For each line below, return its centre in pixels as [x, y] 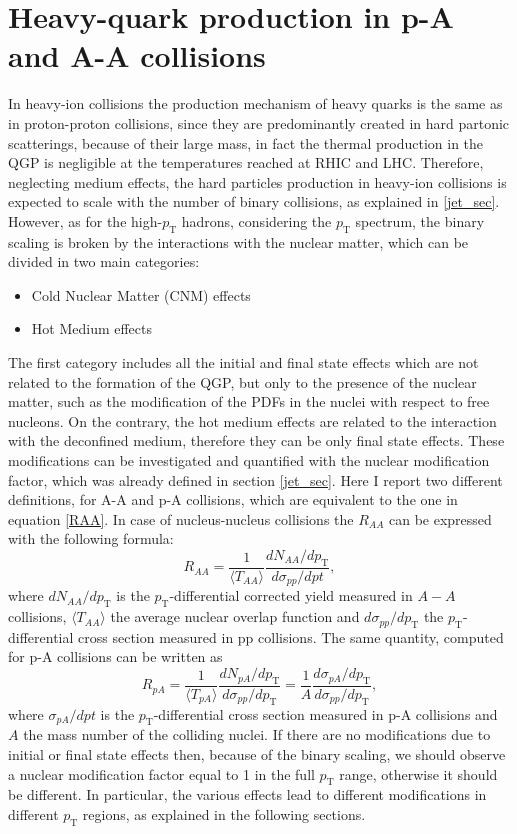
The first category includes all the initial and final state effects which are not [243, 362]
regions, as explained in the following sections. [224, 814]
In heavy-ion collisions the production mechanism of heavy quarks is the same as [255, 103]
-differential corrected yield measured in [291, 595]
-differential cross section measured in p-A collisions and [325, 713]
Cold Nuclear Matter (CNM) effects [141, 294]
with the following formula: [91, 538]
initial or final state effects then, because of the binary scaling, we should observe [257, 754]
